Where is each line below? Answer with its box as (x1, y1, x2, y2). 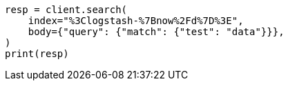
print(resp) (5, 48, 69, 59)
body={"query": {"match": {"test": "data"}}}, (28, 26, 285, 37)
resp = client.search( (5, 4, 128, 15)
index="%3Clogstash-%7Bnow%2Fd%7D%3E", (28, 15, 244, 26)
